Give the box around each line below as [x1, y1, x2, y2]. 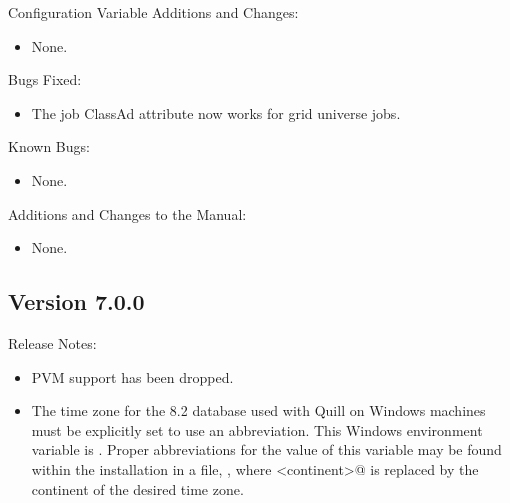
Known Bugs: [8, 136, 90, 157]
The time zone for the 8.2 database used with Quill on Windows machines [31, 400, 486, 421]
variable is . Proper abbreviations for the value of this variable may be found [31, 439, 502, 460]
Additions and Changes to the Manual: [8, 203, 247, 224]
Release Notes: [8, 332, 97, 353]
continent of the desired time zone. [31, 478, 244, 499]
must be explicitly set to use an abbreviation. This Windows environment [31, 419, 483, 440]
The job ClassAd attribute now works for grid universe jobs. [31, 102, 401, 123]
